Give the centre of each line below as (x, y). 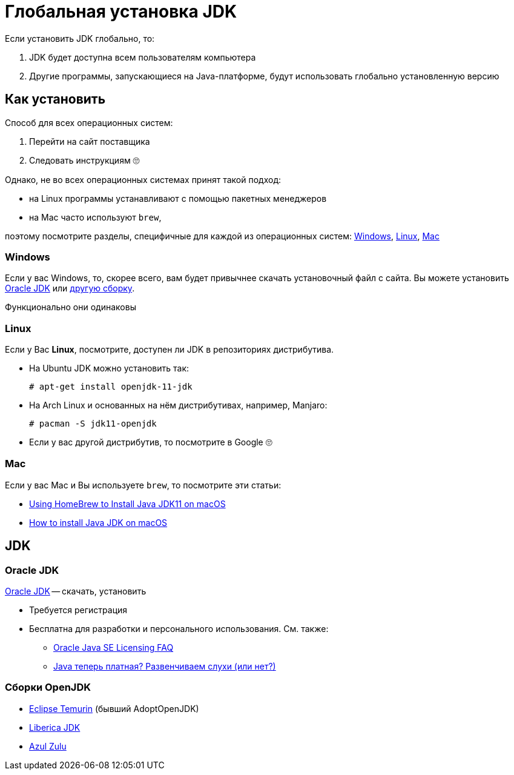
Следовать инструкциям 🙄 (84, 160)
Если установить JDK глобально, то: (80, 38)
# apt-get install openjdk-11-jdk (111, 387)
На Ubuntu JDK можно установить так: (109, 368)
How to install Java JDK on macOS (98, 522)
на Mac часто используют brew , (95, 217)
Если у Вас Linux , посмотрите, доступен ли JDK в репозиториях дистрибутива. (170, 350)
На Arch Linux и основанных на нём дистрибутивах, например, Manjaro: (178, 405)
